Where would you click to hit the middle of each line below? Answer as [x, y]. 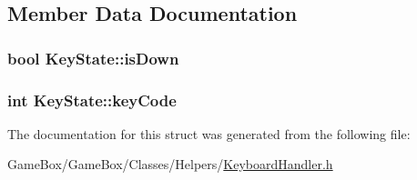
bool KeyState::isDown [93, 58]
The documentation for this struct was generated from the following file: [209, 133]
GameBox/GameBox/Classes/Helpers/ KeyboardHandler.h [170, 164]
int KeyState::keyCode [92, 100]
